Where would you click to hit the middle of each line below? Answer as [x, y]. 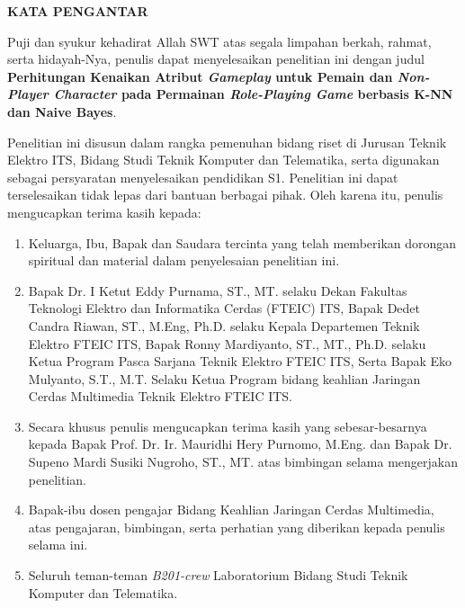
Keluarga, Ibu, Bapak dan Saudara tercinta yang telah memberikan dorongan [242, 242]
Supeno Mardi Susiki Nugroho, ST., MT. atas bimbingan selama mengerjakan [243, 462]
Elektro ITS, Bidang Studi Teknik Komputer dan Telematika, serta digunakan [224, 160]
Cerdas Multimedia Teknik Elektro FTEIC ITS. [160, 396]
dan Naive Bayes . [62, 111]
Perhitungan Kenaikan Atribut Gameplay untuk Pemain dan [200, 76]
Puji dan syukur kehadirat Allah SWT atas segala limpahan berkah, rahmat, [219, 41]
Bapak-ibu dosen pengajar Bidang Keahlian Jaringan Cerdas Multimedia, [231, 510]
